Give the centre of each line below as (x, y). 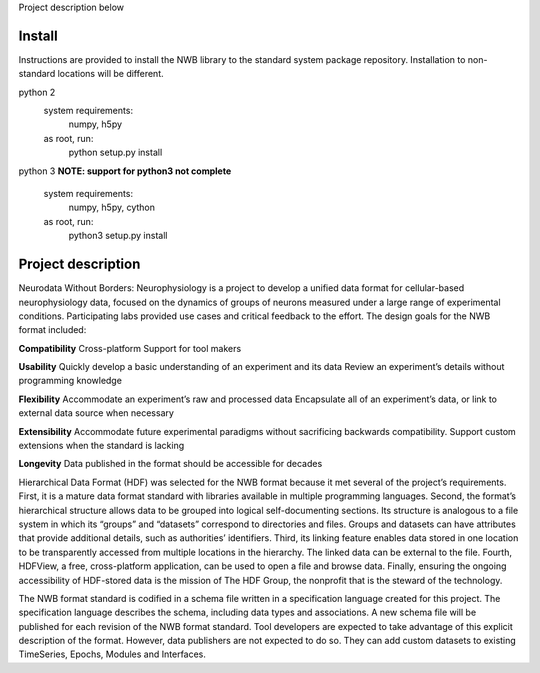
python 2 (37, 92)
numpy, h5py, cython (111, 207)
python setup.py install (115, 152)
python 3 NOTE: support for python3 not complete (125, 171)
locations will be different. (110, 74)
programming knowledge (70, 381)
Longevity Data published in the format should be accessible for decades (170, 464)
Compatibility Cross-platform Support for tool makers (130, 348)
